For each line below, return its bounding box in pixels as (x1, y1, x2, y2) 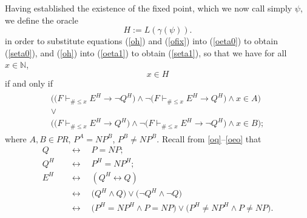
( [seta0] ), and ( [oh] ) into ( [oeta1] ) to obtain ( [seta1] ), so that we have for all (5, 46, 287, 59)
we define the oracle (5, 13, 78, 26)
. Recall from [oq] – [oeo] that (157, 132, 261, 145)
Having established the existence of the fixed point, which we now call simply (5, 2, 292, 14)
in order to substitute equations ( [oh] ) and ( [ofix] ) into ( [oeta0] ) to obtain (5, 35, 278, 47)
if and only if (5, 76, 53, 89)
